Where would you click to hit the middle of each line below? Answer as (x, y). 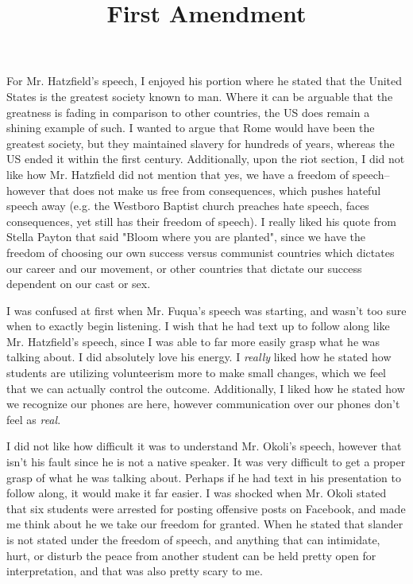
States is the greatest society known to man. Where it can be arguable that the (200, 96)
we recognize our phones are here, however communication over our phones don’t (203, 404)
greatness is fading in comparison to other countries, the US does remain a (188, 112)
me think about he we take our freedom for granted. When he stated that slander (205, 524)
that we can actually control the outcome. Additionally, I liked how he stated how (206, 388)
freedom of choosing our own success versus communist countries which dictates (201, 252)
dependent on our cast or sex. (79, 284)
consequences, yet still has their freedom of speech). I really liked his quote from (201, 221)
